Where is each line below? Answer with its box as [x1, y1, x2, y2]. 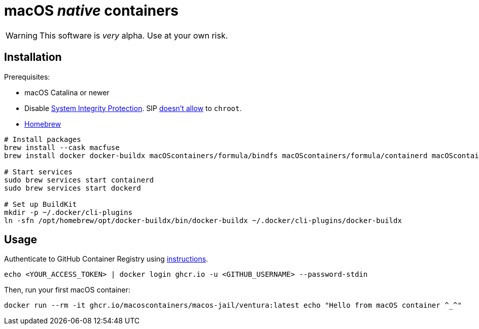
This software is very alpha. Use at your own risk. [39, 30, 228, 41]
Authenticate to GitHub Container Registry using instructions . [4, 254, 208, 264]
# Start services [4, 167, 73, 176]
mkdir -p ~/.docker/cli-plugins [4, 208, 132, 216]
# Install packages [4, 135, 81, 143]
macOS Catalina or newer [24, 88, 110, 97]
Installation [4, 51, 62, 64]
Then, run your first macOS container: [4, 285, 130, 295]
